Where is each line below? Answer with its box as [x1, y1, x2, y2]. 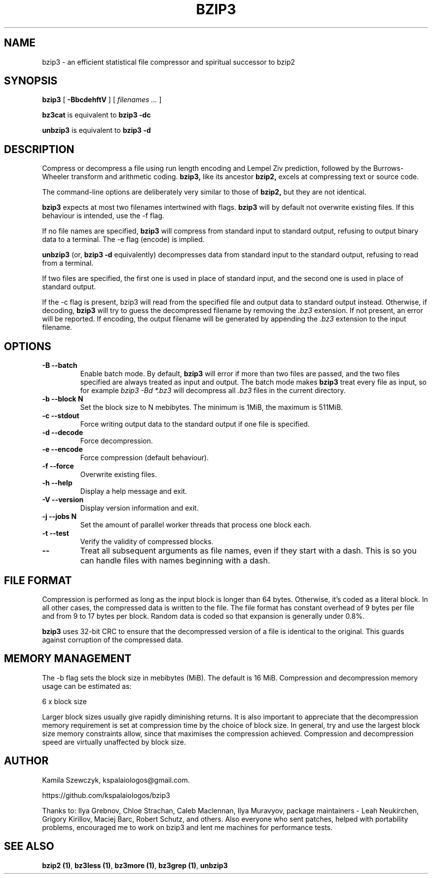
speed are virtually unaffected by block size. [42, 737, 186, 746]
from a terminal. [42, 259, 94, 268]
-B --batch [42, 361, 77, 370]
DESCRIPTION [4, 143, 74, 156]
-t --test [42, 529, 69, 538]
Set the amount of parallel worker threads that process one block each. [80, 520, 312, 529]
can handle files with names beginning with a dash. [80, 556, 270, 566]
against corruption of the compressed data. [42, 635, 183, 644]
